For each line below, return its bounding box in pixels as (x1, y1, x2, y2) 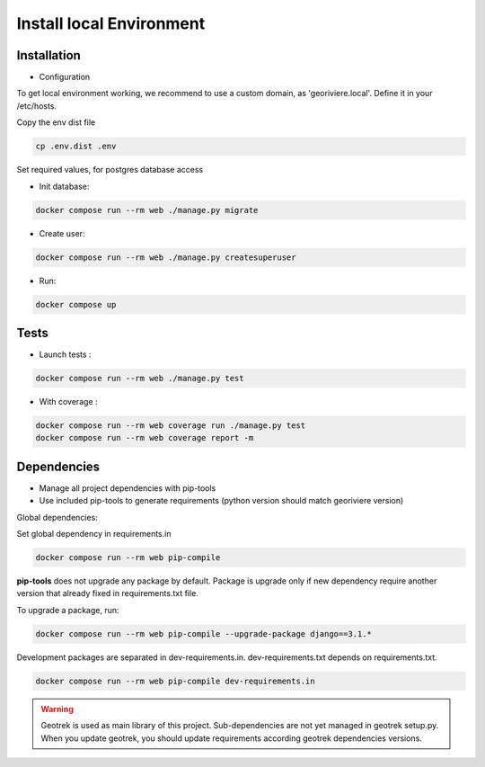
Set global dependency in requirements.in (16, 529, 172, 540)
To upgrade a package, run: (16, 604, 119, 615)
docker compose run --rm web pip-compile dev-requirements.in (35, 675, 315, 686)
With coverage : (39, 396, 98, 406)
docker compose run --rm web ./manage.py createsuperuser (35, 252, 296, 263)
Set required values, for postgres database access (16, 165, 204, 175)
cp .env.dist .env (35, 141, 117, 152)
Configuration (39, 72, 91, 83)
